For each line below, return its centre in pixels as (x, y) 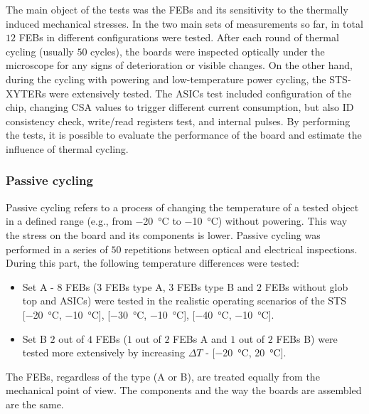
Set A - (38, 286)
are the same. (35, 404)
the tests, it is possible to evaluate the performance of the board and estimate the (184, 135)
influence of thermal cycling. (67, 148)
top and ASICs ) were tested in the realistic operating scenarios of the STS (184, 301)
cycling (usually (40, 51)
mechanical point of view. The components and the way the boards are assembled (184, 390)
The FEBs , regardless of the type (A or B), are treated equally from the (163, 376)
